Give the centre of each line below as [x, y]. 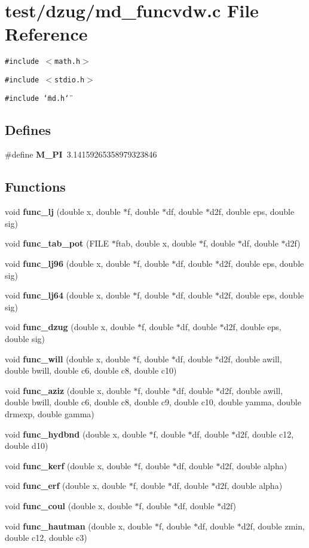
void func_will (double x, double [68, 358]
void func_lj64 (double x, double [68, 295]
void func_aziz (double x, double [68, 390]
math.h [68, 62]
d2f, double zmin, [273, 526]
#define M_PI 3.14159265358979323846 [81, 154]
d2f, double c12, [265, 434]
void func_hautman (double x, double [79, 526]
